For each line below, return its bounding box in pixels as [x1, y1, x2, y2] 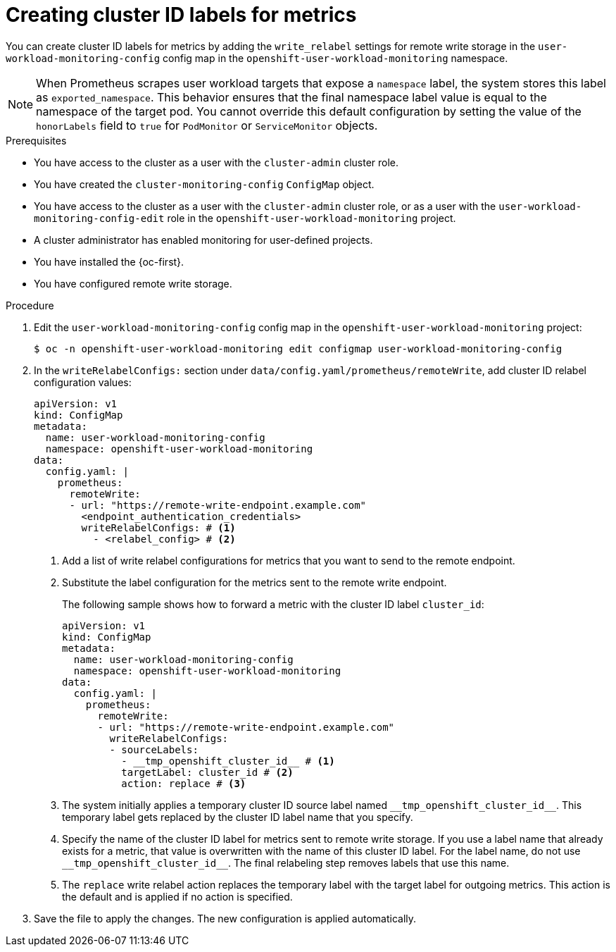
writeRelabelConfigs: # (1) [81, 521, 236, 533]
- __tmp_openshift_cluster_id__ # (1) [121, 755, 335, 767]
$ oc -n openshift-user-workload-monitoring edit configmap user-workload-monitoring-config [34, 342, 562, 354]
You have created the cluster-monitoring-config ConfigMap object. [34, 178, 375, 190]
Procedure [6, 299, 54, 311]
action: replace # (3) [121, 777, 246, 789]
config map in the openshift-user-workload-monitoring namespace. [163, 51, 508, 64]
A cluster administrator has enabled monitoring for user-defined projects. [34, 233, 373, 246]
